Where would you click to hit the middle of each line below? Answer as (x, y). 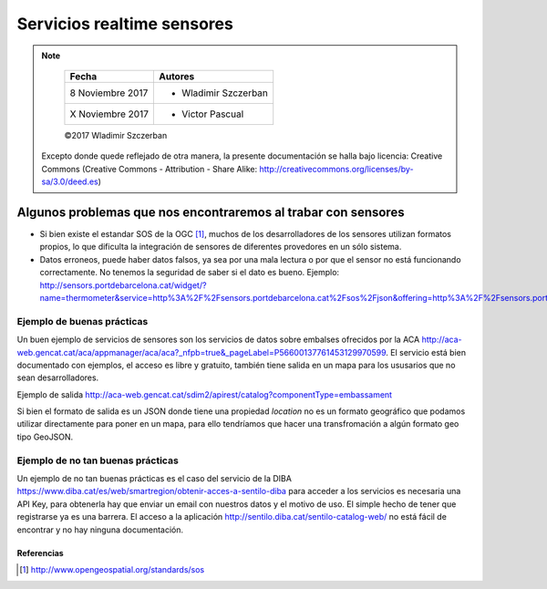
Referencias (40, 553)
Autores (176, 76)
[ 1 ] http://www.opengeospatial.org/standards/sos (112, 569)
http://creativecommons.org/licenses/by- (336, 169)
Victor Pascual (212, 114)
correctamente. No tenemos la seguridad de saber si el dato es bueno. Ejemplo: (190, 273)
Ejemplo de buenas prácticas (83, 321)
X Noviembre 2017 (109, 114)
